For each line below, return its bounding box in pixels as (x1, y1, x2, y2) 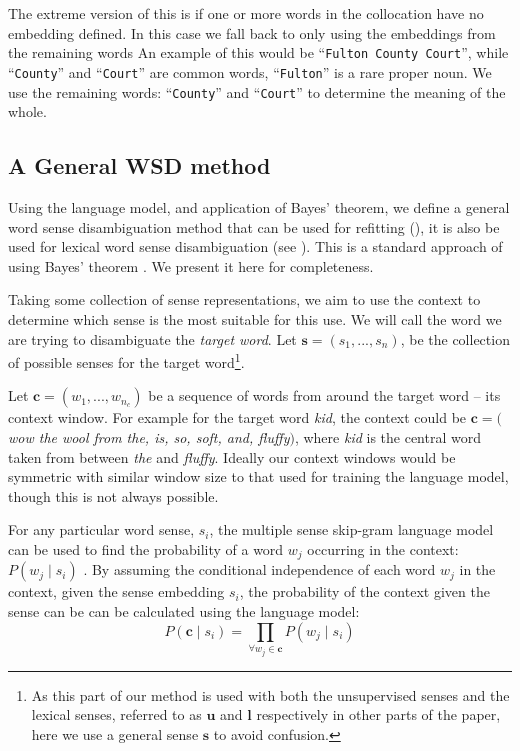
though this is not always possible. (8, 485, 219, 506)
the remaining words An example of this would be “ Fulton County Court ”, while (8, 42, 509, 63)
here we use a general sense (31, 723, 199, 744)
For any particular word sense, (8, 519, 195, 540)
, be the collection (400, 328, 510, 349)
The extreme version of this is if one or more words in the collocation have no (8, 3, 484, 23)
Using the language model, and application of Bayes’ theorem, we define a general (8, 196, 510, 217)
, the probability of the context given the (239, 581, 490, 602)
